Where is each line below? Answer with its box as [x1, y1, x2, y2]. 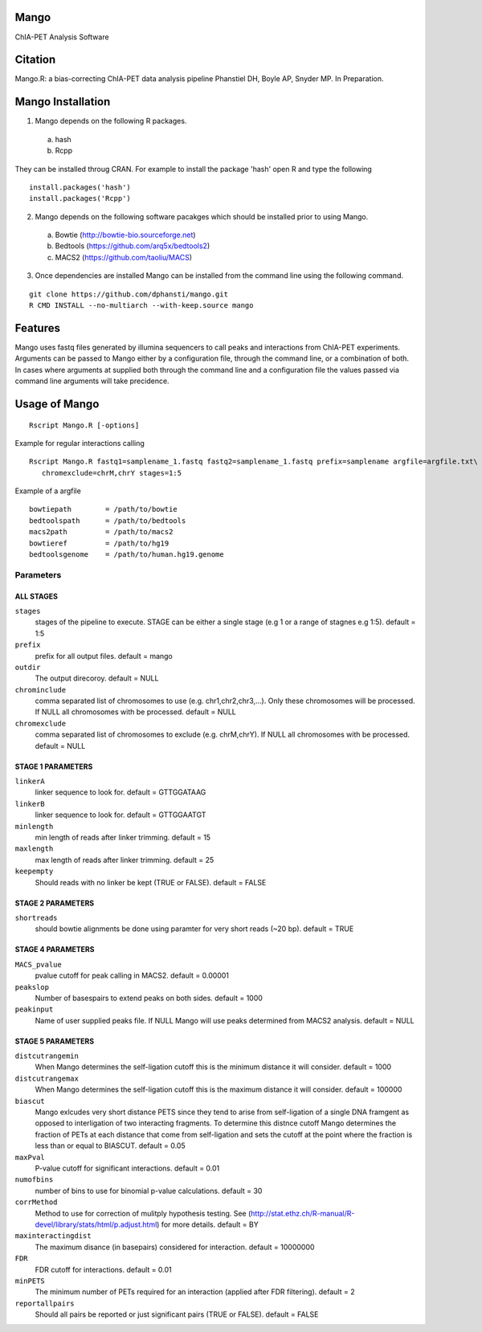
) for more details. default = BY [157, 1220, 259, 1229]
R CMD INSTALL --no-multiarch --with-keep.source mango [29, 301, 254, 310]
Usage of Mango [14, 397, 100, 411]
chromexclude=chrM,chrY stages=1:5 [41, 468, 182, 477]
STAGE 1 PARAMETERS [14, 762, 93, 771]
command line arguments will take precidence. [14, 376, 170, 386]
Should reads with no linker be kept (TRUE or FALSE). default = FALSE [35, 877, 267, 887]
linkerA [14, 777, 46, 787]
